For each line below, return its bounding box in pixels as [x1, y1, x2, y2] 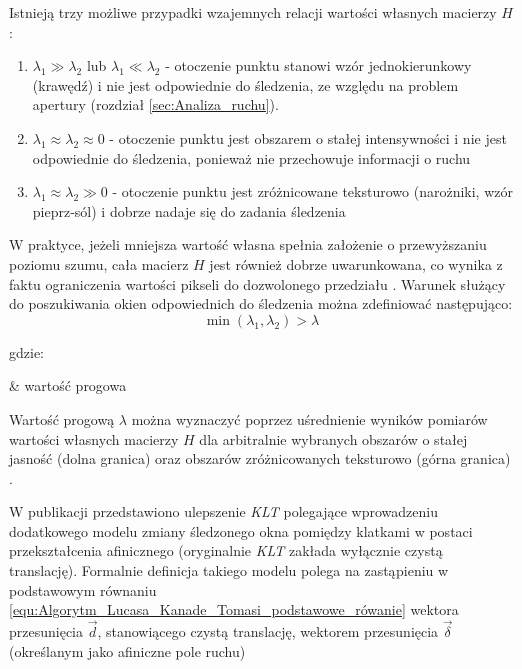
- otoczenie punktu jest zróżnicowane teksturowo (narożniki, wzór [112, 181, 513, 202]
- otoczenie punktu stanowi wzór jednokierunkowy [165, 55, 472, 76]
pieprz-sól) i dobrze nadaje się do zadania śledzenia [32, 200, 346, 221]
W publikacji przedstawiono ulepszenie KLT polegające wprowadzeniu [9, 501, 438, 522]
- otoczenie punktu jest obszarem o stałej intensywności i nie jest [109, 127, 507, 148]
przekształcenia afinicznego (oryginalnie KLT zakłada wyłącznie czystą [9, 540, 443, 561]
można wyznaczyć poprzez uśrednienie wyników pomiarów [131, 408, 488, 429]
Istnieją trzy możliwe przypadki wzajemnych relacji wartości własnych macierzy [9, 2, 497, 22]
